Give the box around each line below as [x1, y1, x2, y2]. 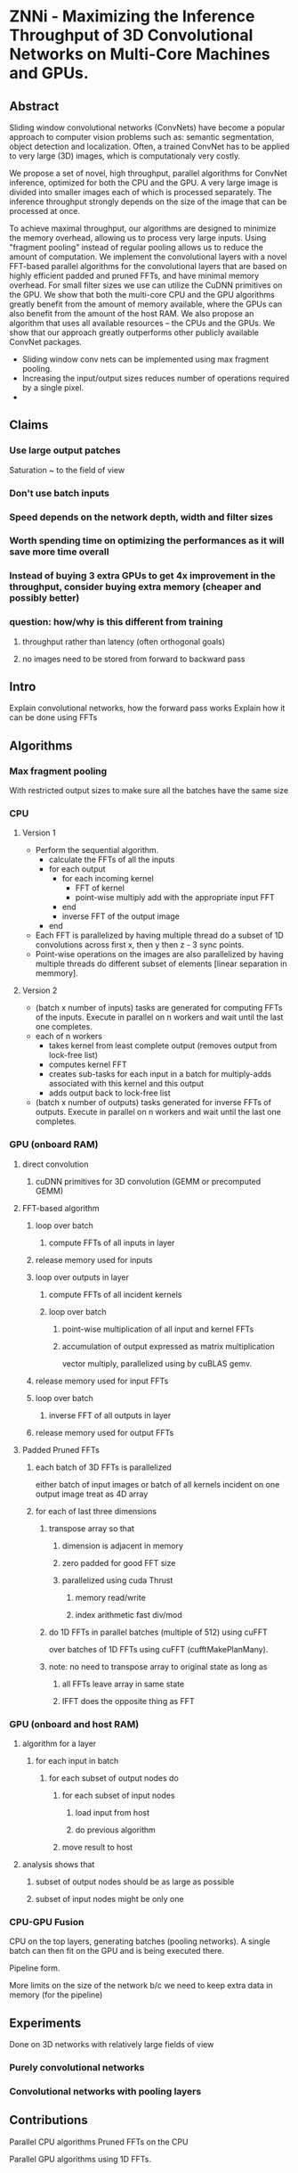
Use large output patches [9, 444, 121, 456]
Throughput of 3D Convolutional [9, 25, 254, 45]
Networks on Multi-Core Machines [9, 45, 271, 64]
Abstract [9, 98, 60, 113]
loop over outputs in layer [35, 1272, 129, 1283]
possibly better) [9, 592, 80, 604]
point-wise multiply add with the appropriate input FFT [75, 892, 275, 903]
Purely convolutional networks [9, 2062, 145, 2074]
